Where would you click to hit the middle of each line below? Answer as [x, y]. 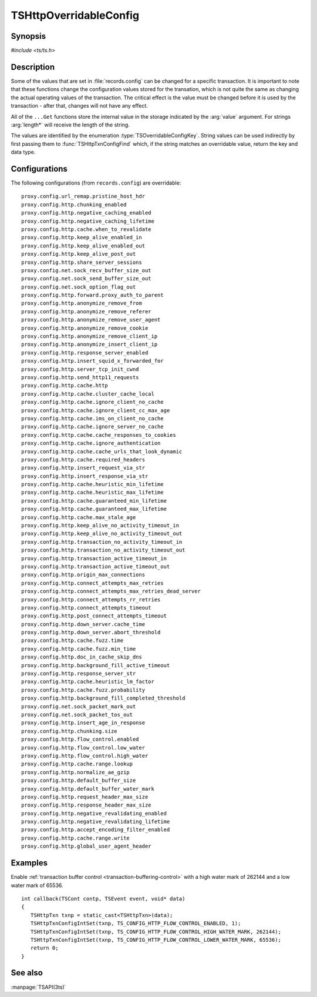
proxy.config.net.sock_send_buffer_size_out [87, 279]
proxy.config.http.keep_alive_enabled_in [82, 237]
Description [33, 67]
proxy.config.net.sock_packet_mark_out [79, 706]
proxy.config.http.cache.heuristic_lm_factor [88, 682]
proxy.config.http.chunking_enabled [74, 205]
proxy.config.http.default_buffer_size [79, 781]
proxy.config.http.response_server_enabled [85, 352]
